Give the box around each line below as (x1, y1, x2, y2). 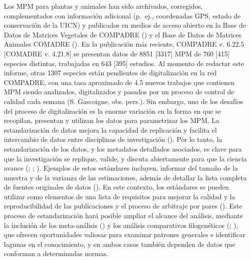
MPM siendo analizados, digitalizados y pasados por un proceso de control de (4, 87, 235, 97)
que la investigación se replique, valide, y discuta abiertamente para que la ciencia (4, 153, 247, 163)
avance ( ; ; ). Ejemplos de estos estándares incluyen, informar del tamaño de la (4, 163, 238, 173)
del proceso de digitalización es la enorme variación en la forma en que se (4, 105, 221, 116)
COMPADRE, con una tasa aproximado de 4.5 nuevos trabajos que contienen (4, 77, 235, 87)
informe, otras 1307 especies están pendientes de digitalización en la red (4, 68, 217, 78)
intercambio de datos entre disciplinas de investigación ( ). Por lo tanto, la (4, 134, 222, 144)
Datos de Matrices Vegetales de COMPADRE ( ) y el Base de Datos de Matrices (4, 29, 242, 39)
